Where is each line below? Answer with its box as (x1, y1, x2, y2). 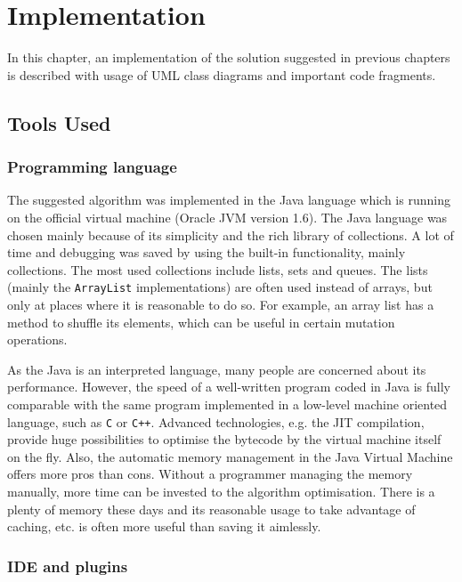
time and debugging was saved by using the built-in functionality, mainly (7, 243, 406, 262)
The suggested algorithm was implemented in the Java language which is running (7, 190, 450, 209)
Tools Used (7, 109, 111, 136)
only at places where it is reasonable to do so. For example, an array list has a (7, 295, 434, 313)
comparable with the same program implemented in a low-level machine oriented (7, 394, 448, 413)
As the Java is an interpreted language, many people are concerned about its (7, 360, 426, 378)
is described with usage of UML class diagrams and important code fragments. (7, 65, 436, 84)
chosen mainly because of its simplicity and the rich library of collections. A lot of (7, 225, 454, 244)
